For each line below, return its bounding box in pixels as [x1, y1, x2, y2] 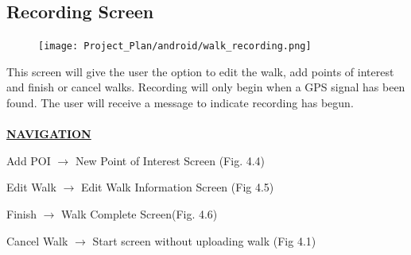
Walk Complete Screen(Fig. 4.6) [61, 206, 218, 222]
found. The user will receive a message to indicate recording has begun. [6, 95, 354, 111]
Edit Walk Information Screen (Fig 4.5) [80, 179, 274, 195]
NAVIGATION [6, 126, 91, 142]
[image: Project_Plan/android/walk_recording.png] [38, 41, 312, 52]
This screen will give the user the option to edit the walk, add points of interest [6, 63, 394, 79]
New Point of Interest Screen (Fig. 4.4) [75, 152, 266, 168]
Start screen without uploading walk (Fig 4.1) [92, 232, 316, 249]
